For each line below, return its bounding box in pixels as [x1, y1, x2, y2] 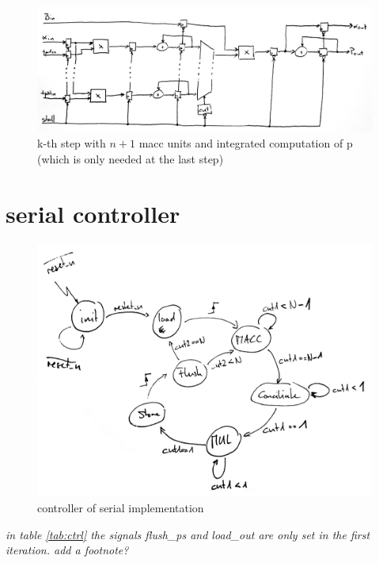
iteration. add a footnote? [6, 542, 129, 558]
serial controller [6, 197, 180, 229]
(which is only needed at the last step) [37, 150, 224, 167]
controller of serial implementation [37, 499, 204, 515]
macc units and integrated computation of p [138, 135, 353, 151]
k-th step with [37, 135, 106, 151]
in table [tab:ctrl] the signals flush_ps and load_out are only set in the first [6, 526, 370, 542]
